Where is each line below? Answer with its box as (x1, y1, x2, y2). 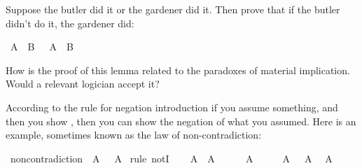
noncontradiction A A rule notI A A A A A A (10, 150, 333, 165)
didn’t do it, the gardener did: (6, 15, 134, 30)
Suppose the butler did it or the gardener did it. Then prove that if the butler (6, 2, 340, 16)
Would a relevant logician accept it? (6, 76, 160, 91)
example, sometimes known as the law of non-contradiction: (6, 127, 262, 142)
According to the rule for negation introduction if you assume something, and (6, 99, 338, 114)
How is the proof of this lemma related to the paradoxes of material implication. (6, 62, 350, 77)
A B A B (10, 39, 74, 54)
